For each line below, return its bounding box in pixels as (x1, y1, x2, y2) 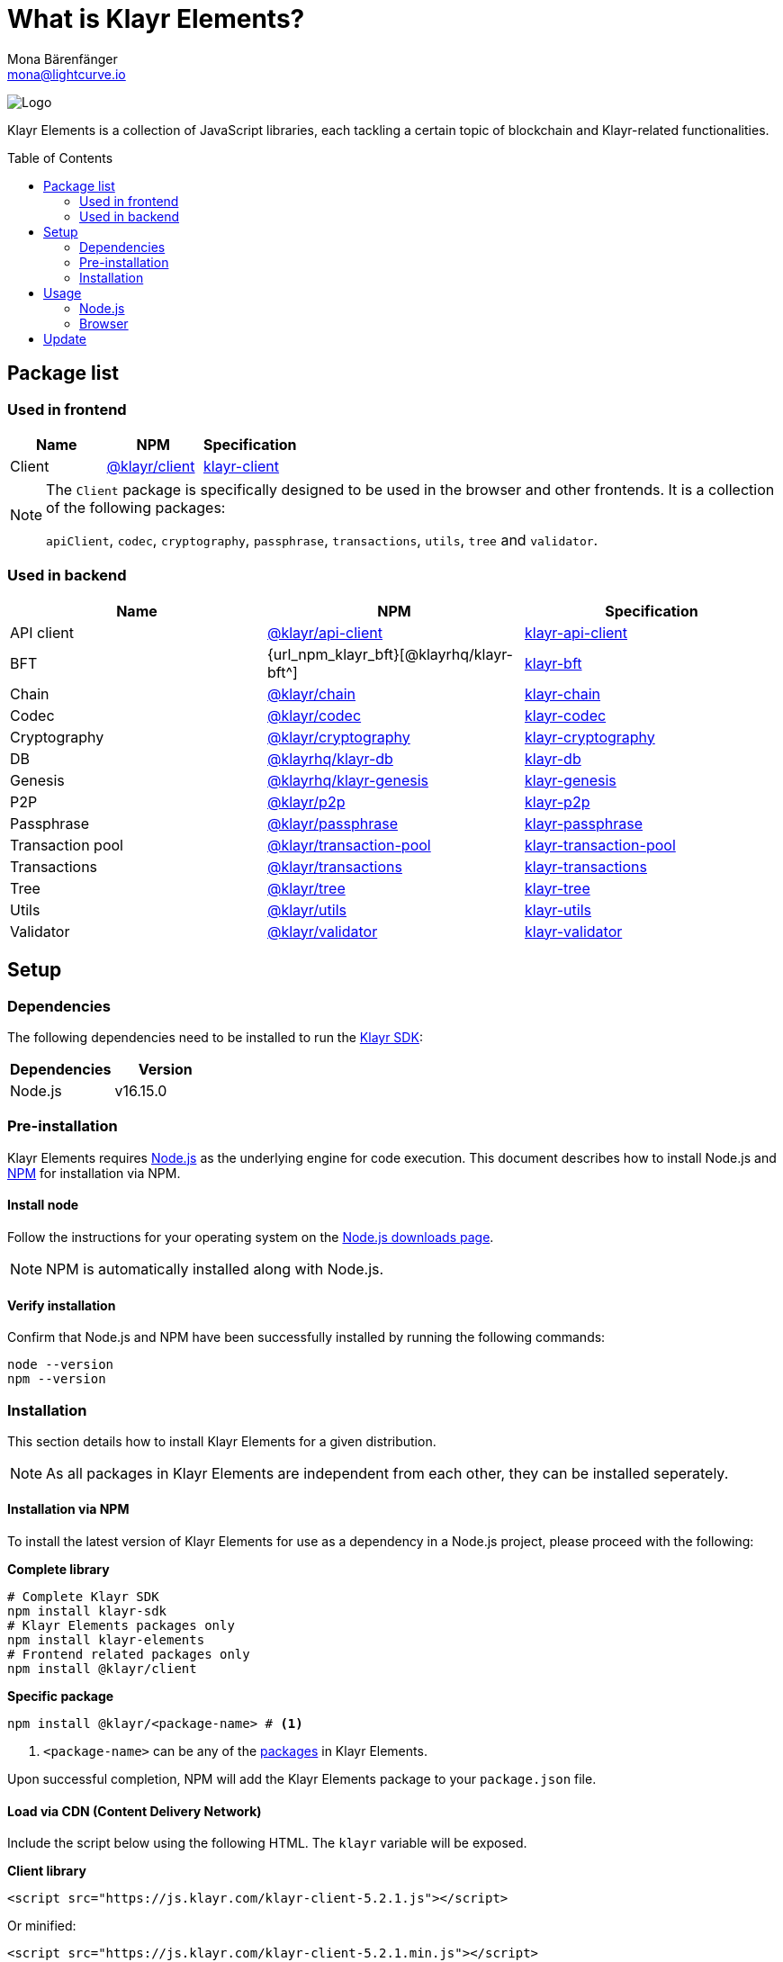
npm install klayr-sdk (7, 1604, 167, 1619)
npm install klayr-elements (7, 1633, 205, 1648)
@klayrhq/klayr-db (266, 749, 393, 768)
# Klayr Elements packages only (7, 1618, 235, 1633)
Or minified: (7, 1918, 76, 1934)
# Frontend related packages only (7, 1647, 250, 1662)
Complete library (7, 1561, 110, 1578)
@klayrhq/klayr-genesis (266, 770, 428, 789)
